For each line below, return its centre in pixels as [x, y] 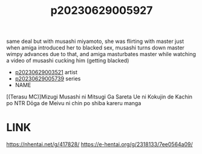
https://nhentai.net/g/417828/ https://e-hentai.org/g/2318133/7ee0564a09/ [100, 144]
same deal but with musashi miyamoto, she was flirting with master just [95, 41]
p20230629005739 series [48, 79]
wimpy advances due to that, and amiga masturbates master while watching [101, 54]
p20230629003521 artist [46, 72]
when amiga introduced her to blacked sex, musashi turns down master [95, 48]
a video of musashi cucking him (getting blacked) [68, 60]
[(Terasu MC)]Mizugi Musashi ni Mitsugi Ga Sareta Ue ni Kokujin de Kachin [99, 97]
